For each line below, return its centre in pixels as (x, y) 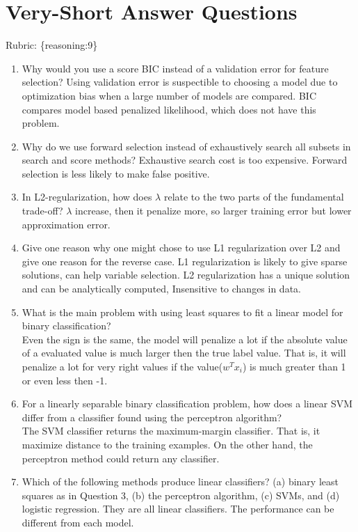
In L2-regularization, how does (87, 197)
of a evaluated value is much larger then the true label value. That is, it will (184, 353)
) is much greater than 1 (294, 366)
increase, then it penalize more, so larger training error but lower (213, 211)
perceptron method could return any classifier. (121, 458)
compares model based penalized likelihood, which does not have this (169, 109)
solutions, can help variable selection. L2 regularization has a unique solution (186, 275)
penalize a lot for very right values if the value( (122, 366)
